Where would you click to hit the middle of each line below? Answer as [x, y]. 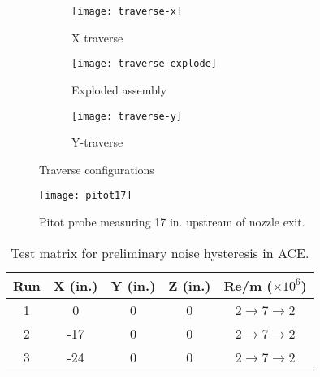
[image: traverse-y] [127, 116]
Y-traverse [97, 142]
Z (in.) [190, 285]
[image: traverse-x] [127, 11]
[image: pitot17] [86, 196]
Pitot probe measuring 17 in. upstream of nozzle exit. [172, 221]
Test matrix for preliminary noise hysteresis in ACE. [160, 252]
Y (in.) [133, 285]
